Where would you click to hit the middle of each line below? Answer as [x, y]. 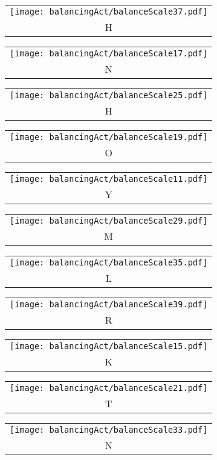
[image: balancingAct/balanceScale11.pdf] [109, 179]
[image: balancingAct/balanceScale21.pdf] [109, 388]
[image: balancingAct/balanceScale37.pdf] [109, 12]
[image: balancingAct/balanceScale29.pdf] [109, 221]
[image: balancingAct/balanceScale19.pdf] [109, 137]
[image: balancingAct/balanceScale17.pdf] [109, 53]
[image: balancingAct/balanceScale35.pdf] [109, 262]
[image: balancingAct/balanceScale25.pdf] [109, 95]
